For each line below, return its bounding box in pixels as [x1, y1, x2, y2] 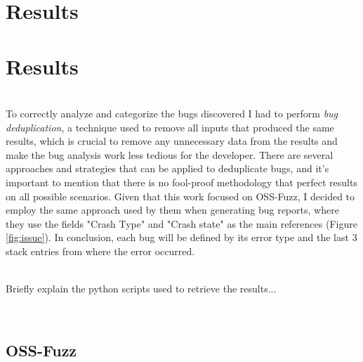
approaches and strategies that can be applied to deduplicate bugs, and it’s [6, 161, 329, 176]
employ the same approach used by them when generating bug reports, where [6, 202, 339, 217]
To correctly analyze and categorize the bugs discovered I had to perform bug [6, 106, 338, 121]
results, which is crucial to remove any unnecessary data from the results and [6, 134, 338, 148]
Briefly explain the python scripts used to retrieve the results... [6, 281, 277, 296]
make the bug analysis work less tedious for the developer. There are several [6, 147, 334, 162]
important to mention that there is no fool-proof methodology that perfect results [6, 175, 357, 190]
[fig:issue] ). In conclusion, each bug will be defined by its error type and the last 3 [6, 230, 357, 245]
